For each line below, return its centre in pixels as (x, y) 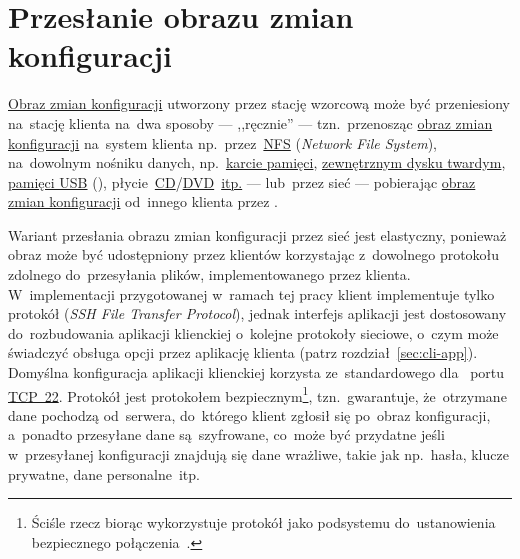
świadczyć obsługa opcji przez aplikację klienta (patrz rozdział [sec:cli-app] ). (243, 352)
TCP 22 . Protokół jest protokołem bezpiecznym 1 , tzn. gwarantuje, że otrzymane (257, 394)
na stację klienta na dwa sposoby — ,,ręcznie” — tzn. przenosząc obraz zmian (250, 122)
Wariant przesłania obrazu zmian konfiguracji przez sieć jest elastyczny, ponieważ (257, 234)
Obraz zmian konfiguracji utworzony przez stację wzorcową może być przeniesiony (259, 103)
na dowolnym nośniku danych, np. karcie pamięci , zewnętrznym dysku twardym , (257, 162)
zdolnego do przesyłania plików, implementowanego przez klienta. (209, 274)
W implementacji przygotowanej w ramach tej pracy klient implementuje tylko (251, 293)
